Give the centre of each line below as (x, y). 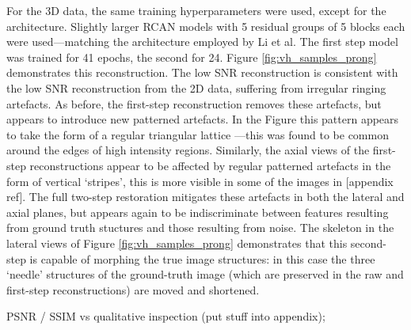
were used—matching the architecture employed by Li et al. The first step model (202, 42)
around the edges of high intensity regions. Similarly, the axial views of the (188, 150)
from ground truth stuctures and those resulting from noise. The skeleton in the (200, 228)
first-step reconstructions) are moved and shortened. (133, 289)
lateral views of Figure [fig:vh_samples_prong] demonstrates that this (177, 243)
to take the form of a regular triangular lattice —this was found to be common (198, 134)
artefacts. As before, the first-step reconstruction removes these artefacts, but (194, 103)
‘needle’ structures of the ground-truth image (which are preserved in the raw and (205, 274)
